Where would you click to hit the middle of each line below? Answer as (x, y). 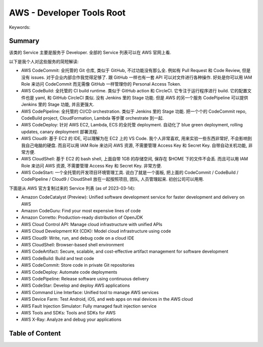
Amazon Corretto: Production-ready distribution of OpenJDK (82, 217)
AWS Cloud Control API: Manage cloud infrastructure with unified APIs (92, 224)
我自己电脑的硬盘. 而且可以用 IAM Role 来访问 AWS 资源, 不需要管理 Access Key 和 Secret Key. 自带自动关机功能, (134, 145)
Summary (24, 41)
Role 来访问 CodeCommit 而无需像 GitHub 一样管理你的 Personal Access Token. (101, 84)
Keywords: (20, 27)
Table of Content (35, 334)
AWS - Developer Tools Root (67, 13)
